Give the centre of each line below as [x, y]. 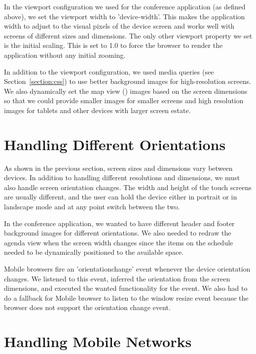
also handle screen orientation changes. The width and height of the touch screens [128, 187]
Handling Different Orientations [115, 144]
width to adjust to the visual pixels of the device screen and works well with [119, 26]
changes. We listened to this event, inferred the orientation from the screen [117, 278]
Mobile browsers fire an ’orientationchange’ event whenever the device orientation [127, 269]
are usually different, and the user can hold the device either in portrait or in [121, 197]
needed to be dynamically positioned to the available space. [94, 252]
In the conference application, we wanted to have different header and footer [119, 223]
